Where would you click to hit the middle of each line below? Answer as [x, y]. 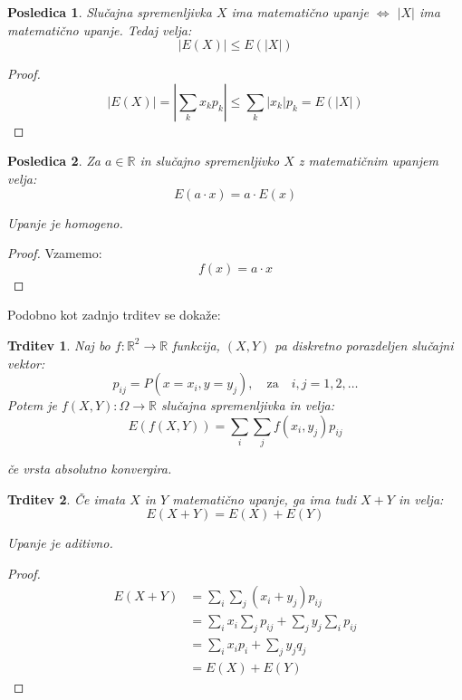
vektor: [26, 363]
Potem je [32, 405]
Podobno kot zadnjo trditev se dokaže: [114, 315]
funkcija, [196, 345]
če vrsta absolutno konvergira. [90, 469]
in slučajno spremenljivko [210, 161]
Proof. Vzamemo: [55, 253]
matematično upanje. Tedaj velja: [100, 29]
